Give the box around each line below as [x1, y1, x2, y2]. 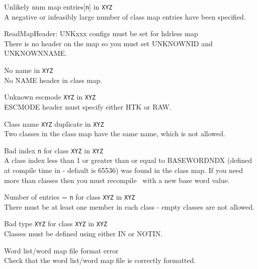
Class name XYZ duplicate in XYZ [4, 118, 104, 129]
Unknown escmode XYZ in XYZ [4, 92, 96, 102]
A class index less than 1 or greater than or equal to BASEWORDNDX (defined [4, 155, 252, 165]
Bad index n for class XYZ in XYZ [4, 145, 104, 155]
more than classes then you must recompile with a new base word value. [4, 174, 230, 185]
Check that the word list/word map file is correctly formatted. [4, 255, 196, 265]
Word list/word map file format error [4, 245, 119, 255]
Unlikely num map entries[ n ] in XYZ [4, 2, 113, 12]
